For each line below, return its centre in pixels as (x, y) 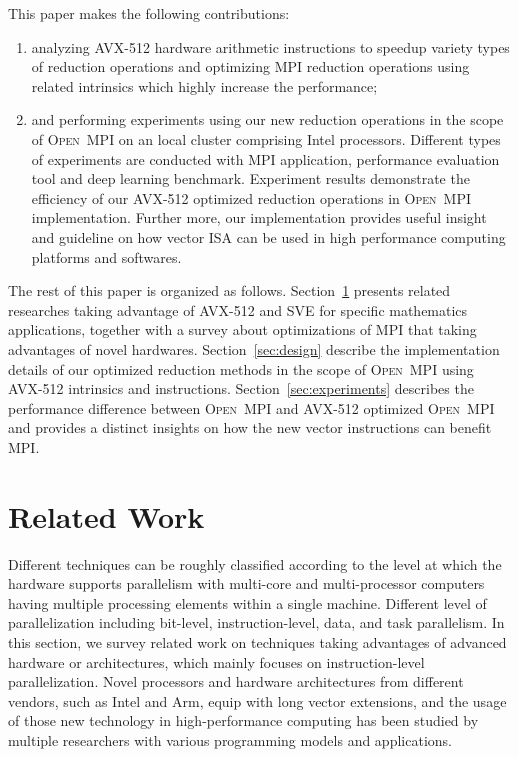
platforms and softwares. (106, 256)
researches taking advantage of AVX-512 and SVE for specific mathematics (238, 309)
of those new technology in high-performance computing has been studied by (243, 720)
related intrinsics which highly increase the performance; (204, 85)
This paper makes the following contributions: (149, 13)
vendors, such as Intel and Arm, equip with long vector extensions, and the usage (257, 700)
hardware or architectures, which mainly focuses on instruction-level (216, 661)
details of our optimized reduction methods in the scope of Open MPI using (241, 368)
